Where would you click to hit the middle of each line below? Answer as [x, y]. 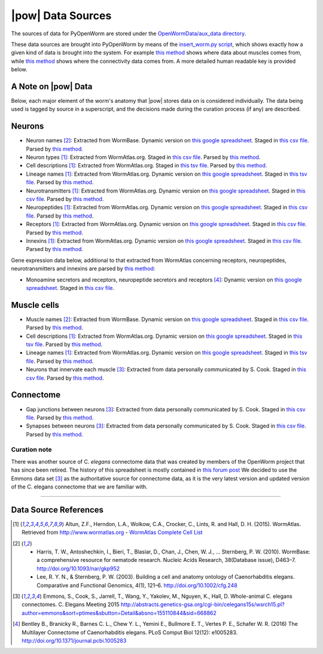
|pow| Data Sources [61, 16]
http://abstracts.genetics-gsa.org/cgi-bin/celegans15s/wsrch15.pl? [203, 604]
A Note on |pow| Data [52, 86]
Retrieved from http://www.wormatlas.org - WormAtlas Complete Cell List [112, 533]
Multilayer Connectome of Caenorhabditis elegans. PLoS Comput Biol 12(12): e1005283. [130, 632]
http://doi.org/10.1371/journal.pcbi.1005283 [74, 640]
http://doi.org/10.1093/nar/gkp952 [78, 569]
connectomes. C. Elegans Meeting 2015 [71, 604]
